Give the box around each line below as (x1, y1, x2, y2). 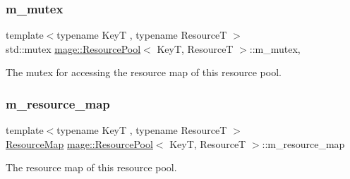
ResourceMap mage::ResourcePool (6, 136, 153, 151)
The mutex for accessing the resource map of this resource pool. (6, 65, 282, 80)
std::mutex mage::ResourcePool (6, 41, 141, 56)
